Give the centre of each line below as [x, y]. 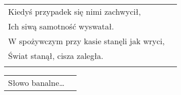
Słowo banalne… [37, 83]
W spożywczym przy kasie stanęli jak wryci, [86, 41]
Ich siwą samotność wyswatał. [61, 26]
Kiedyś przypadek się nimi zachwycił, [75, 11]
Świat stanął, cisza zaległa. [56, 56]
